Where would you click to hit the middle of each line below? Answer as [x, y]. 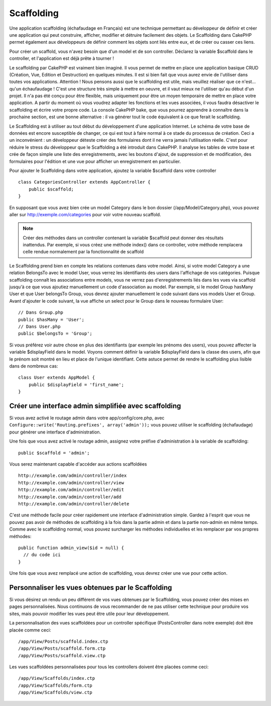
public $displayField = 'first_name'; [76, 384]
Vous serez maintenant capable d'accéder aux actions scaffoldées [78, 464]
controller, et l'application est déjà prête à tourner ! [61, 58]
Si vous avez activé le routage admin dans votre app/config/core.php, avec [87, 418]
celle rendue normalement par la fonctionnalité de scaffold [83, 252]
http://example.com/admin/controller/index [73, 476]
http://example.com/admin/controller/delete [74, 504]
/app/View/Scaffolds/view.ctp [55, 692]
